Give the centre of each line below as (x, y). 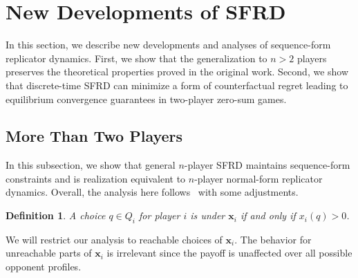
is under (208, 215)
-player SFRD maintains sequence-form (267, 165)
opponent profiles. (44, 267)
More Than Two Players (94, 136)
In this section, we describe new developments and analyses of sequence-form (168, 45)
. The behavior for (273, 239)
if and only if (268, 215)
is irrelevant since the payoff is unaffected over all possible (229, 253)
